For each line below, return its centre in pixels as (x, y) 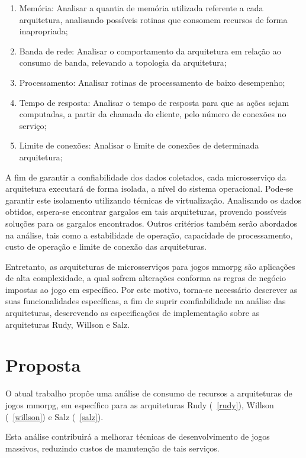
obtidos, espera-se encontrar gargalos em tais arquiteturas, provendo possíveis (146, 212)
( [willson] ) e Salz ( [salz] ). (54, 416)
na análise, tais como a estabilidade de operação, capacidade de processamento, (149, 235)
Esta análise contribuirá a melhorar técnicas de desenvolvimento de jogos (138, 436)
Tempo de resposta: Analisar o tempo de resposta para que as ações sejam (154, 102)
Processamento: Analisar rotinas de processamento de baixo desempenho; (152, 82)
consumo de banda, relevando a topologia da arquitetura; (123, 62)
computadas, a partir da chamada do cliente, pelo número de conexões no (153, 114)
